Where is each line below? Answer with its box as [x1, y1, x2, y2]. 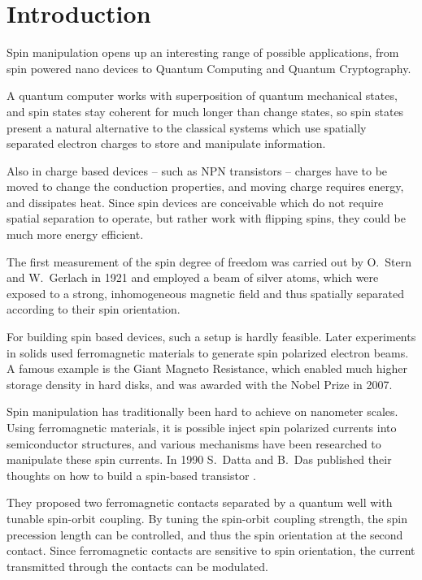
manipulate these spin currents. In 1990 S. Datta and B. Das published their [7, 451, 392, 468]
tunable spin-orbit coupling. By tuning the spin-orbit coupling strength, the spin [7, 509, 408, 526]
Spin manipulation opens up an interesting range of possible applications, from [7, 44, 399, 61]
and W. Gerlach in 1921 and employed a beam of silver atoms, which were [7, 269, 379, 286]
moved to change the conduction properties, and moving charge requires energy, [7, 178, 404, 195]
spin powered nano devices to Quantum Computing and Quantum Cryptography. [7, 59, 411, 76]
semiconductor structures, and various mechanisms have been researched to [7, 435, 381, 452]
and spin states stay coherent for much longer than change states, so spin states [7, 102, 404, 119]
